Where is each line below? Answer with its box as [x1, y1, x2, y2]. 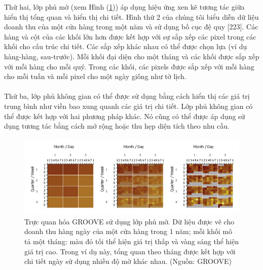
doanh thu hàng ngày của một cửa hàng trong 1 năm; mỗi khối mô [24, 226, 232, 237]
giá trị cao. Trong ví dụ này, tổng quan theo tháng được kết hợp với [24, 246, 236, 256]
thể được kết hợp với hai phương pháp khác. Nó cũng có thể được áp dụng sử [4, 110, 245, 121]
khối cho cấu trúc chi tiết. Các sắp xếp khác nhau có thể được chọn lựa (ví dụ [4, 41, 247, 52]
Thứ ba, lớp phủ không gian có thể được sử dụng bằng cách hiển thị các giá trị [4, 91, 250, 101]
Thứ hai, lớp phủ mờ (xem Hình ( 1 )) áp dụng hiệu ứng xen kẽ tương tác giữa [4, 2, 245, 12]
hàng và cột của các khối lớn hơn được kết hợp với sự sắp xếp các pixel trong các [4, 31, 256, 42]
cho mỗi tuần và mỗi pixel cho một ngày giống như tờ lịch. [4, 71, 186, 82]
